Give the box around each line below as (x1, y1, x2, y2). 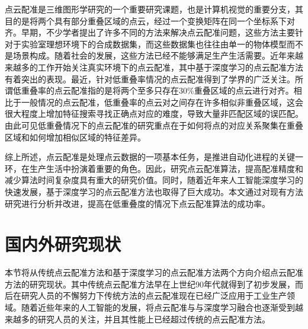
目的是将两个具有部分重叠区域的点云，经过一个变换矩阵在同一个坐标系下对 (5, 14, 295, 27)
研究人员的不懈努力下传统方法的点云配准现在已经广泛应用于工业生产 (21, 289, 287, 302)
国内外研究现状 (5, 232, 121, 256)
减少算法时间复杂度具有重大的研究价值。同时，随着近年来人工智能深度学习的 (5, 174, 303, 186)
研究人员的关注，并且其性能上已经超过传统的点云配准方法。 (37, 312, 270, 325)
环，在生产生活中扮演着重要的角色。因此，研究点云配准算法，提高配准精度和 (5, 162, 303, 174)
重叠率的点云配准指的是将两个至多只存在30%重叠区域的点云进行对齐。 (21, 84, 294, 97)
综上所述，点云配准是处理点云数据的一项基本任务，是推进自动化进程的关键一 (5, 151, 303, 163)
